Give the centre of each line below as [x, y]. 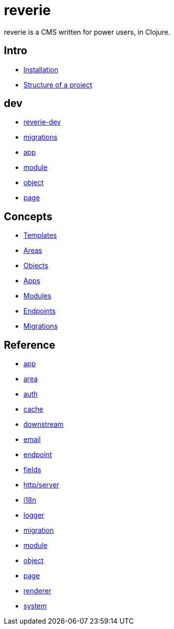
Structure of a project [58, 84]
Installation [41, 69]
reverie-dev [42, 122]
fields [33, 470]
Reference [30, 345]
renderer [37, 591]
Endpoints [40, 311]
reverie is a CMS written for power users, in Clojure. [87, 32]
